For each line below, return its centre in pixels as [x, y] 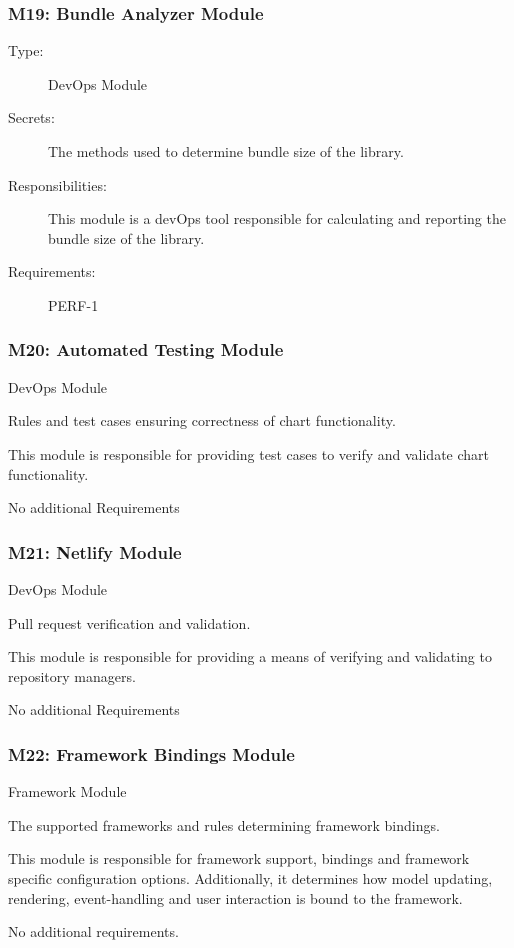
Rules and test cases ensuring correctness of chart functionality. [202, 420]
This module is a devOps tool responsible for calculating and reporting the [277, 218]
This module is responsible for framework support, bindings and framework [239, 858]
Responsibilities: [57, 184]
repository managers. [72, 675]
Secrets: [31, 117]
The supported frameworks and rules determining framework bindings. [224, 824]
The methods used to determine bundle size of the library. [226, 151]
